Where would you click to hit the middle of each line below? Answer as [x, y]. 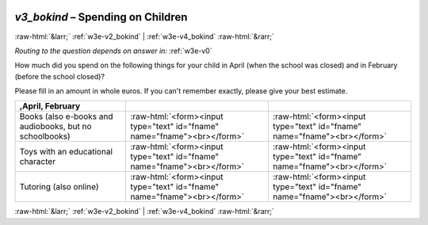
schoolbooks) [45, 136]
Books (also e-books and [66, 116]
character [37, 162]
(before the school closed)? [60, 76]
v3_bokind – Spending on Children [101, 17]
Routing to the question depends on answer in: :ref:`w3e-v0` [114, 51]
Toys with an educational [66, 152]
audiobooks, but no [55, 127]
